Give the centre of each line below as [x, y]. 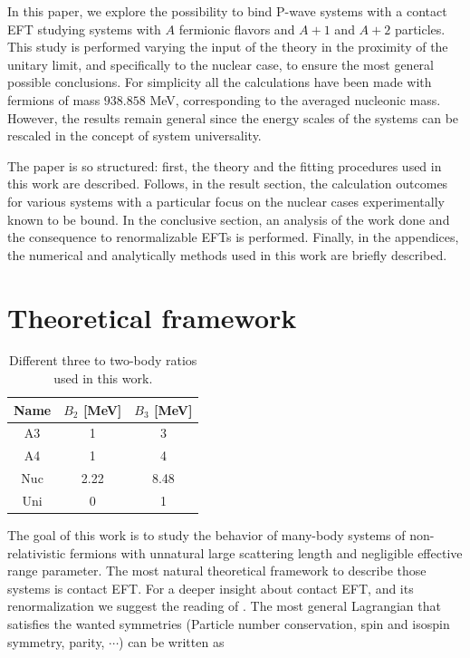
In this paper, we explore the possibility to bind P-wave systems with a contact [227, 11]
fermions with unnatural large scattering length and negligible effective [266, 552]
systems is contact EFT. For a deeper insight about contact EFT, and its [211, 588]
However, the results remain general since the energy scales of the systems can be [233, 117]
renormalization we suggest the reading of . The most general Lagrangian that [224, 606]
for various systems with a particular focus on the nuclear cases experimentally [226, 201]
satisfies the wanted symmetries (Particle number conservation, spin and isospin [229, 624]
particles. [420, 29]
